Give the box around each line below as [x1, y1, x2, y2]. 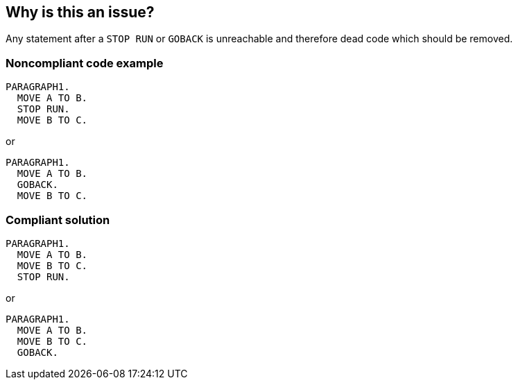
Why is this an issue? [6, 3, 155, 21]
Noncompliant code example [6, 55, 164, 70]
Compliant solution [6, 212, 110, 227]
